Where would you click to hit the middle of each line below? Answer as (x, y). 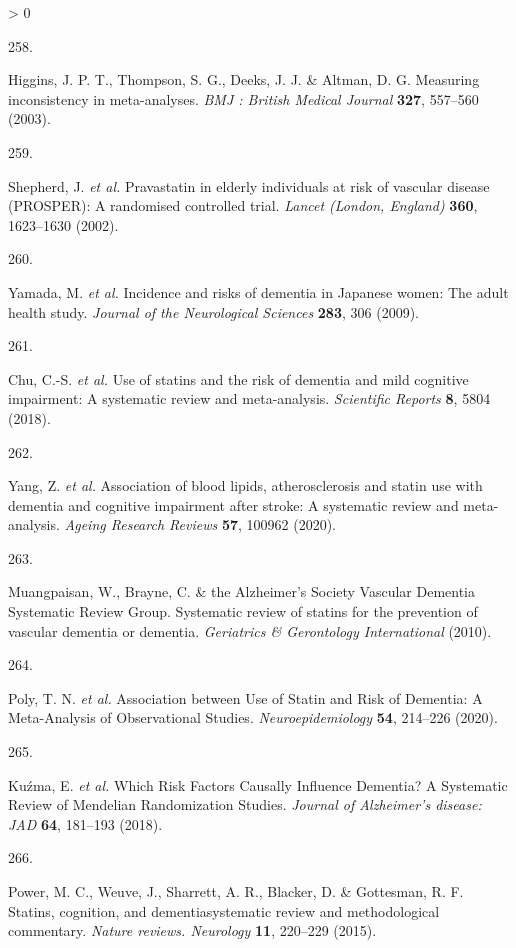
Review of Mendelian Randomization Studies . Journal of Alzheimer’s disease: (245, 804)
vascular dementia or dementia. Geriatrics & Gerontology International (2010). (250, 630)
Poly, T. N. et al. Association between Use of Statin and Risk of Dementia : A (245, 697)
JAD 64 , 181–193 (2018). (85, 823)
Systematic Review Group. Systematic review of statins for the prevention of (243, 611)
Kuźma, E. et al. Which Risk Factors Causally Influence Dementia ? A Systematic (258, 784)
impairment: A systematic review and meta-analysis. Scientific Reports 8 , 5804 (249, 398)
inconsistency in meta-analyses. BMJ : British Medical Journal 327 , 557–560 (243, 98)
